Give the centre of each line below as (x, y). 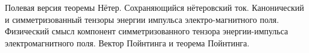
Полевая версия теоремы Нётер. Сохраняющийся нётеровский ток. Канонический (154, 7)
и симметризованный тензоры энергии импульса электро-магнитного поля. (142, 19)
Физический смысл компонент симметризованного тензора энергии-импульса (147, 31)
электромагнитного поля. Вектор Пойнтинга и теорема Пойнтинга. (127, 42)
